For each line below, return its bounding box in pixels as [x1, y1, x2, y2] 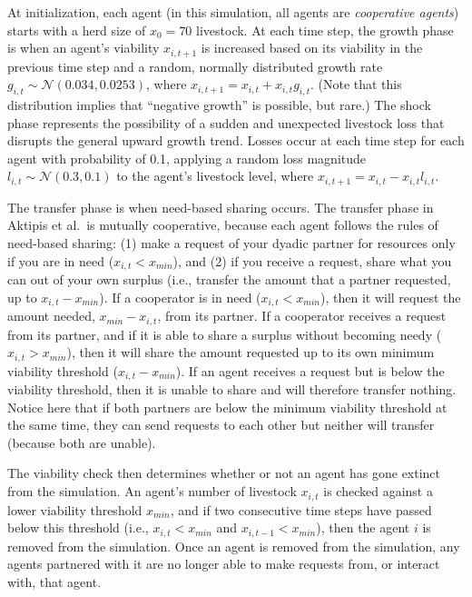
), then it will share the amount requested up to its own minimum [66, 343, 435, 362]
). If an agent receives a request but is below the [175, 361, 445, 380]
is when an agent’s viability [7, 38, 160, 57]
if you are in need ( [7, 251, 114, 270]
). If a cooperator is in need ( [99, 287, 261, 306]
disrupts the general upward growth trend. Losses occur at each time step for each [7, 131, 465, 150]
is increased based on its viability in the [201, 38, 423, 57]
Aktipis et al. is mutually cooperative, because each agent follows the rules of [7, 215, 438, 234]
